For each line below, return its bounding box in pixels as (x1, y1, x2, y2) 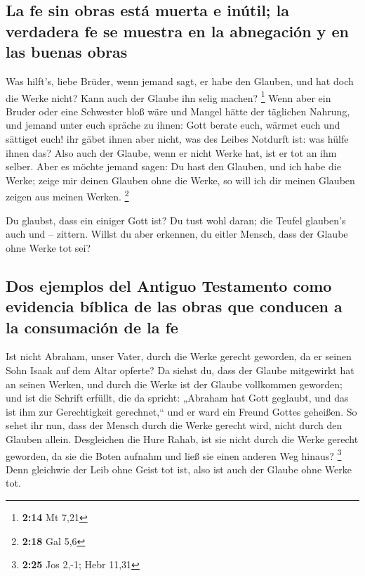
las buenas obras (6, 41, 128, 63)
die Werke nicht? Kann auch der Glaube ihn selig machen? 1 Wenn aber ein (6, 88, 331, 105)
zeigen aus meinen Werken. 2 (6, 187, 129, 204)
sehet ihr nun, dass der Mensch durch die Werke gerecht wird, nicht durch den (6, 418, 343, 433)
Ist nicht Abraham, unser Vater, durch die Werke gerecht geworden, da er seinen (6, 349, 352, 364)
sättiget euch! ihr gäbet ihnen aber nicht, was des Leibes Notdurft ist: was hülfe (6, 132, 349, 146)
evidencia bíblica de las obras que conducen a (6, 295, 343, 317)
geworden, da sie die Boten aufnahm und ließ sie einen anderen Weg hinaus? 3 (6, 446, 342, 463)
